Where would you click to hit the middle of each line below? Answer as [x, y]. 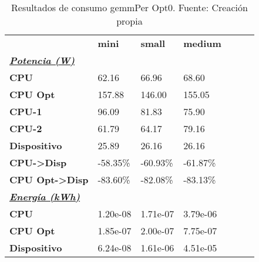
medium [202, 43]
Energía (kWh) [45, 196]
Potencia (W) [42, 60]
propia [129, 21]
